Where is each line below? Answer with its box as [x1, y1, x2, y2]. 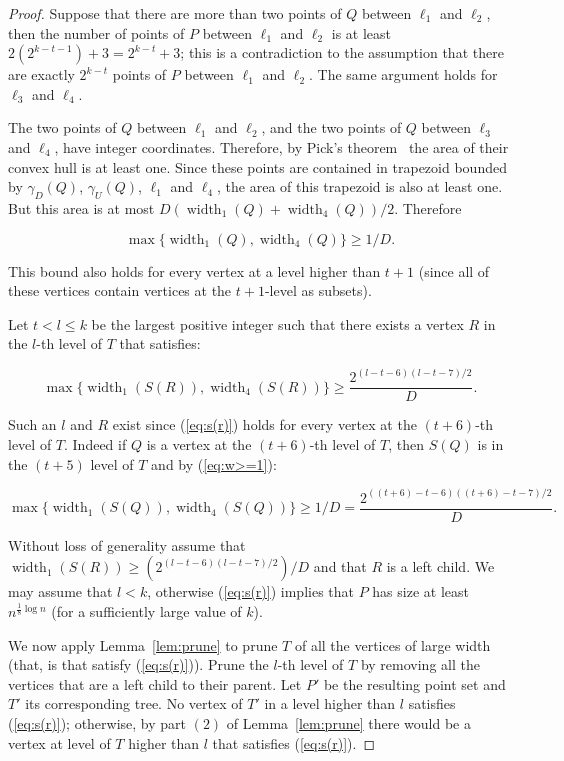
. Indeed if [64, 434, 127, 455]
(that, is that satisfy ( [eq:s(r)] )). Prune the [8, 654, 269, 675]
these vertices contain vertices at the [8, 280, 232, 301]
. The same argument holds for [308, 64, 498, 85]
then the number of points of [8, 22, 185, 43]
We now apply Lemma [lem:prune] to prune [8, 634, 278, 655]
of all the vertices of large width [294, 634, 491, 655]
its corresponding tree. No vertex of [25, 693, 243, 714]
